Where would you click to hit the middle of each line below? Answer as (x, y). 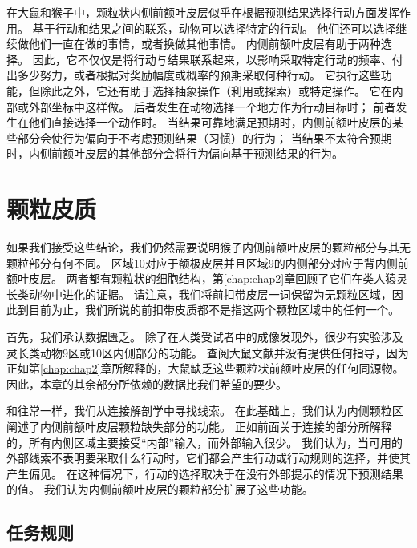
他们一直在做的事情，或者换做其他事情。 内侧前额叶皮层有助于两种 (204, 44)
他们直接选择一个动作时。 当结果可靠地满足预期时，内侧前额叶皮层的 (210, 122)
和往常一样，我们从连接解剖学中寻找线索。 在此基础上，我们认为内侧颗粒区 (205, 411)
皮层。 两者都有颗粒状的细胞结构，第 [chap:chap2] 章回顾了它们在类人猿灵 (218, 278)
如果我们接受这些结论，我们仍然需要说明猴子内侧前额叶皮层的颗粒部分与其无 (208, 247)
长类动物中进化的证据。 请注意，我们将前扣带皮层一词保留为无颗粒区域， (199, 294)
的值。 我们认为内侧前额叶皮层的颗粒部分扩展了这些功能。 (160, 489)
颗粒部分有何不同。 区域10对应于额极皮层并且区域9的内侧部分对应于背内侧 (202, 262)
